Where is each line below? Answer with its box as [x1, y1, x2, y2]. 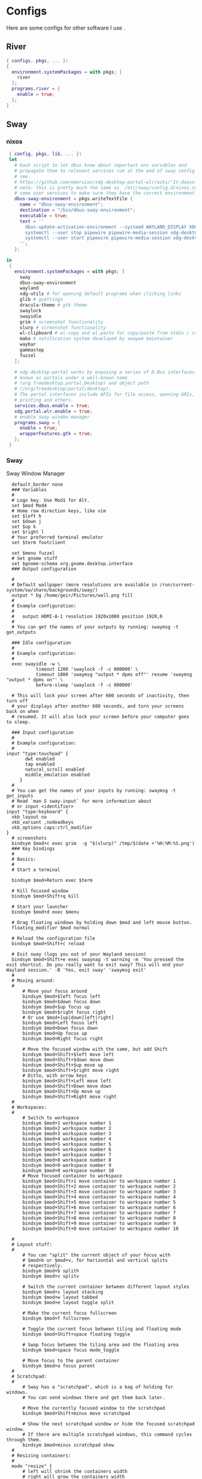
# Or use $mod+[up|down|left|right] [22, 1015, 114, 1021]
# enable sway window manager [14, 414, 90, 420]
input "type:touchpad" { [6, 751, 69, 757]
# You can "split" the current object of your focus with [22, 1252, 171, 1258]
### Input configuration [11, 730, 74, 736]
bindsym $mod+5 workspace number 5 [22, 1141, 112, 1147]
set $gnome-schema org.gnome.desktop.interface [11, 561, 133, 567]
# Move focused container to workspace [22, 1173, 122, 1179]
